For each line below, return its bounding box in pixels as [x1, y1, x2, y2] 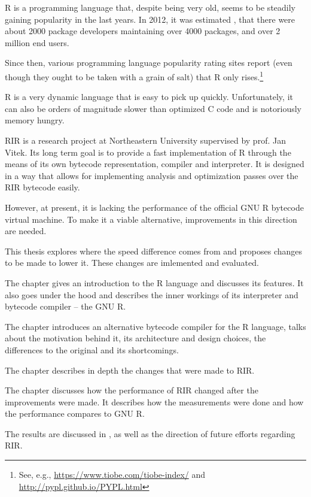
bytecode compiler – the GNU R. [5, 300, 126, 313]
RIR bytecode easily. [5, 181, 80, 193]
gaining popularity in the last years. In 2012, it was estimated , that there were [5, 13, 295, 25]
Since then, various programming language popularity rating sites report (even [5, 56, 292, 69]
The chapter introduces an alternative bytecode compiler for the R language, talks [5, 320, 306, 332]
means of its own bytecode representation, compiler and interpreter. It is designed [5, 157, 304, 170]
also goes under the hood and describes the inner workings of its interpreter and [5, 288, 298, 301]
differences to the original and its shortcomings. [5, 343, 179, 356]
